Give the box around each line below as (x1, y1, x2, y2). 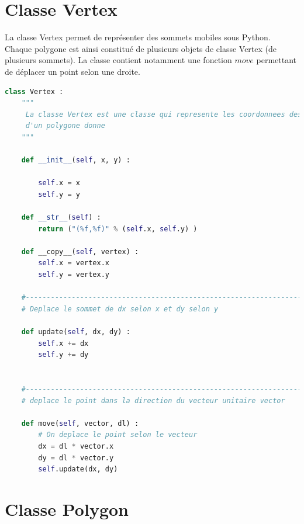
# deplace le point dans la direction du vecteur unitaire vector (21, 396, 285, 405)
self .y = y (38, 190, 80, 199)
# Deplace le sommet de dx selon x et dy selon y (21, 304, 219, 313)
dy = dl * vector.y (38, 453, 114, 462)
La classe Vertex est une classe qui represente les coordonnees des (25, 110, 302, 119)
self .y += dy (38, 351, 89, 359)
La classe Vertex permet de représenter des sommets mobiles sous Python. (5, 31, 271, 43)
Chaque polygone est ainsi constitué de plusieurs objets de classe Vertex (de (5, 42, 277, 54)
